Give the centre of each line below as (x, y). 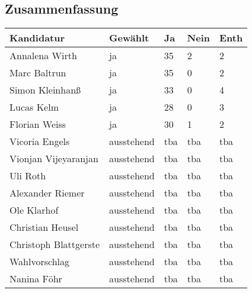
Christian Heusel (44, 227)
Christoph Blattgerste (55, 244)
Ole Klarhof (34, 210)
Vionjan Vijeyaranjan (54, 159)
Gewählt (129, 38)
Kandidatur (37, 38)
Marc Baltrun (38, 73)
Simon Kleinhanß (45, 90)
